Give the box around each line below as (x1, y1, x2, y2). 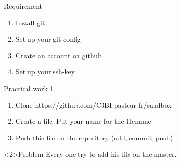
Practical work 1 (4, 83, 53, 93)
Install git (15, 17, 45, 27)
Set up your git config (15, 34, 81, 44)
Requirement (4, 1, 43, 11)
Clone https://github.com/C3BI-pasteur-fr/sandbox (15, 99, 172, 110)
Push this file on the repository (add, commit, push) (15, 132, 173, 142)
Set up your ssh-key (15, 67, 75, 77)
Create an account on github (15, 50, 102, 60)
